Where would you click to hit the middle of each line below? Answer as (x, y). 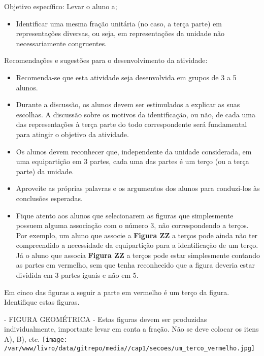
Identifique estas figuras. (42, 302)
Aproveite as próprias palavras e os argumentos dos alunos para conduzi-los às (138, 188)
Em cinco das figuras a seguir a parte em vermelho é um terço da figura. (117, 292)
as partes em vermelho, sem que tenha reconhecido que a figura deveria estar (136, 265)
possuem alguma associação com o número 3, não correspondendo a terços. (132, 225)
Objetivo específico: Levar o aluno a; (61, 6)
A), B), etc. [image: (36, 339)
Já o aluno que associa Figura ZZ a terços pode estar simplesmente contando (138, 255)
